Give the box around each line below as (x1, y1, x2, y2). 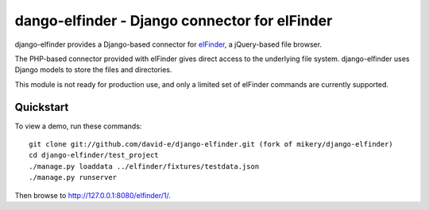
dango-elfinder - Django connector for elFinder (14, 12, 333, 29)
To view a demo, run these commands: (14, 121, 142, 131)
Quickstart (14, 100, 69, 114)
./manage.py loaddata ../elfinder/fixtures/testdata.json (29, 162, 260, 170)
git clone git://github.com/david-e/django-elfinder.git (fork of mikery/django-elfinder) (29, 139, 393, 149)
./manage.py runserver (29, 173, 118, 182)
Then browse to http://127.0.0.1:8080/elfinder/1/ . (14, 190, 171, 200)
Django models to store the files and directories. (14, 65, 172, 74)
